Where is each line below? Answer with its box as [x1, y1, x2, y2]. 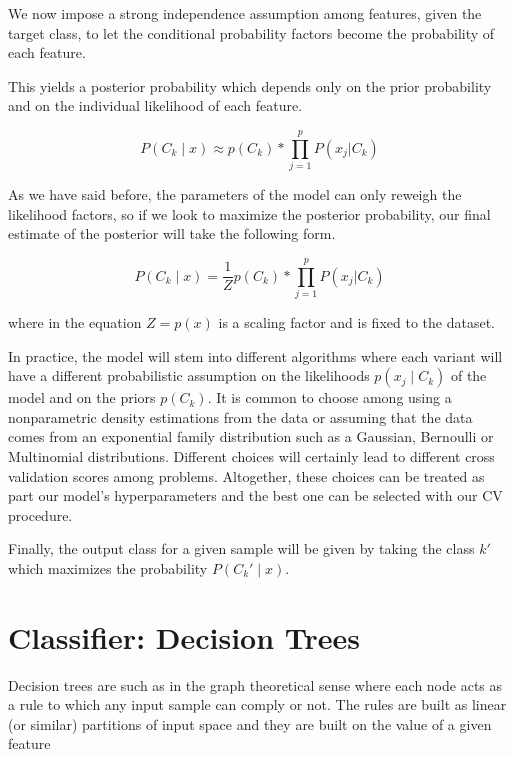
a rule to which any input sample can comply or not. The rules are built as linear [8, 694, 507, 715]
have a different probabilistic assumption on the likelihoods [8, 365, 370, 386]
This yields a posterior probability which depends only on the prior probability [8, 75, 492, 96]
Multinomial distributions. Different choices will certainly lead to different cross [8, 445, 495, 466]
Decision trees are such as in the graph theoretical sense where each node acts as [8, 674, 503, 695]
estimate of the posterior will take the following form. [8, 223, 336, 244]
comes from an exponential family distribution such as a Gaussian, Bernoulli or [8, 426, 494, 447]
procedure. [8, 504, 73, 525]
